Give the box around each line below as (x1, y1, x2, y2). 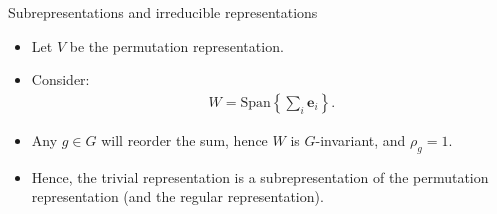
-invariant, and (315, 129, 406, 150)
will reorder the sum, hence (101, 129, 268, 150)
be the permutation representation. (69, 35, 284, 56)
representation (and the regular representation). (31, 186, 324, 207)
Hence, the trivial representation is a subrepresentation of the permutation (31, 166, 489, 187)
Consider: (31, 69, 90, 90)
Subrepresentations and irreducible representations (8, 2, 318, 22)
